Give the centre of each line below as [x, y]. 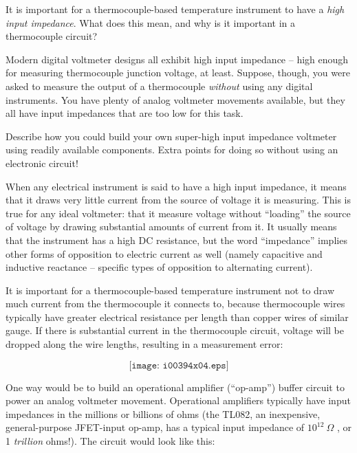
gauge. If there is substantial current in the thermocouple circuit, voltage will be [175, 330]
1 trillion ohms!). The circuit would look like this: [110, 441]
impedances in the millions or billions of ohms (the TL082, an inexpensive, [163, 413]
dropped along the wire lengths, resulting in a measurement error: [144, 344]
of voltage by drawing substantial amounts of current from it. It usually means [171, 226]
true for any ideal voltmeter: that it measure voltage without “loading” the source [178, 213]
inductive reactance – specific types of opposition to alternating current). [159, 267]
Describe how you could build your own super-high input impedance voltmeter [171, 136]
